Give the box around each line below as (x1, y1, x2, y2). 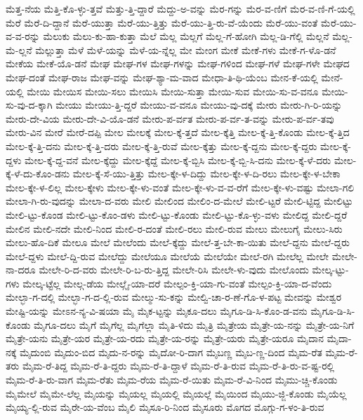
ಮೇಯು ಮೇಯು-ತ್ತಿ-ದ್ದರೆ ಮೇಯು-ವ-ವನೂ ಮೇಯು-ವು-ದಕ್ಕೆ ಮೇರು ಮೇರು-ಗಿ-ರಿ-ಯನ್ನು (55, 97, 343, 112)
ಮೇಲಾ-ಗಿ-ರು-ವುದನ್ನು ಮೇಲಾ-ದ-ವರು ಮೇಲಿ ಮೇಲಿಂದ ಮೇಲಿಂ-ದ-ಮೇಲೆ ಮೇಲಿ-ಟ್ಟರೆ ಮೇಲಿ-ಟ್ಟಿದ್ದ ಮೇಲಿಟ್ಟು (6, 194, 353, 208)
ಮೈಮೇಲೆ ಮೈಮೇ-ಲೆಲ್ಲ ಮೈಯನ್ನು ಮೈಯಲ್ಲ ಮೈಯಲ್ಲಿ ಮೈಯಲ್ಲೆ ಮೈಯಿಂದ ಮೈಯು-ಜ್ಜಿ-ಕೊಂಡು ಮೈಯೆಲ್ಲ (6, 386, 347, 400)
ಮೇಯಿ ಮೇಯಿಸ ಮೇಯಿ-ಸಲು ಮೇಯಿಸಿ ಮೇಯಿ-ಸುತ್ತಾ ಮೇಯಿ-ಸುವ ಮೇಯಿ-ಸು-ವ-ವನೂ (27, 83, 319, 98)
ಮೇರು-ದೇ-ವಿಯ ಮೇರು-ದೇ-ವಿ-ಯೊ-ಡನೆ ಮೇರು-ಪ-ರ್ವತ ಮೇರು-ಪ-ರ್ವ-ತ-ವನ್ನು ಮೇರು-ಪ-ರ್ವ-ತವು (6, 111, 334, 126)
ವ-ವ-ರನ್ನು (6, 29, 40, 43)
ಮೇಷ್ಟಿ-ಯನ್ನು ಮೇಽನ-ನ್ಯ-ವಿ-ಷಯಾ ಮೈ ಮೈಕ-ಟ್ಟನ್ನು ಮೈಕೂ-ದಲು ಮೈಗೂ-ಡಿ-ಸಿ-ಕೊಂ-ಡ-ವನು (6, 304, 308, 318)
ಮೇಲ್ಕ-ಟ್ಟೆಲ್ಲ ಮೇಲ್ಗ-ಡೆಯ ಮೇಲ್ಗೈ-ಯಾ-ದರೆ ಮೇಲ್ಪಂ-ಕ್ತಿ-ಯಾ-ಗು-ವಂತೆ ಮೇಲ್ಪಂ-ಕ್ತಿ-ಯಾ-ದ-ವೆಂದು (22, 276, 332, 290)
